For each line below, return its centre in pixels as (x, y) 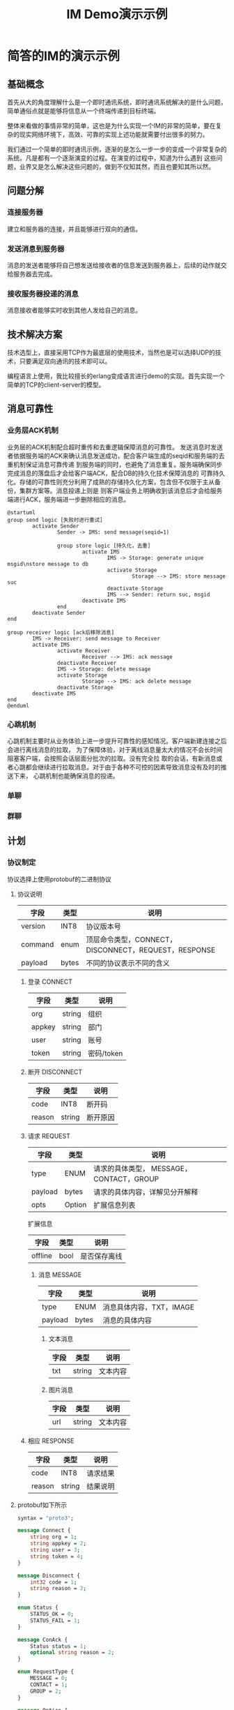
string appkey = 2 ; (58, 1544)
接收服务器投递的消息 (43, 294)
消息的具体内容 (127, 1320)
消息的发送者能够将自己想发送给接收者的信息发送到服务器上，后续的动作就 (114, 265)
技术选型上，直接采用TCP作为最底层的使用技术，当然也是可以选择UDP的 (111, 352)
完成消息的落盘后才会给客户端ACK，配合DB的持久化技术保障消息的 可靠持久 (116, 473)
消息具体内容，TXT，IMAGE (149, 1307)
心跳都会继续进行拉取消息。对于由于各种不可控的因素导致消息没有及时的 (117, 767)
